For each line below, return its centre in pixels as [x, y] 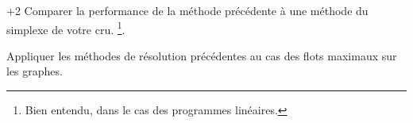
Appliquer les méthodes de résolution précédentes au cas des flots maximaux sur [202, 55]
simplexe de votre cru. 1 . [66, 28]
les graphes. [35, 71]
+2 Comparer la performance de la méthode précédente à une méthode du [187, 10]
